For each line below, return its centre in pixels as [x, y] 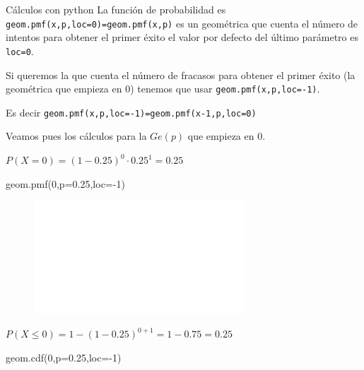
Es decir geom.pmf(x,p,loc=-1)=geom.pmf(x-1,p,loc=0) [131, 112]
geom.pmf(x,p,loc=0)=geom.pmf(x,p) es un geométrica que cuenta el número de [182, 23]
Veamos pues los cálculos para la [76, 136]
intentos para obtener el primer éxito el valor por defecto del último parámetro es [182, 37]
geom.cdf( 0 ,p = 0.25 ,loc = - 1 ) [64, 357]
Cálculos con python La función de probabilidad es [116, 9]
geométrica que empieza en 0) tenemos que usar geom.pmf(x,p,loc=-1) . [163, 89]
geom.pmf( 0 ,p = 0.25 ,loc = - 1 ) [65, 183]
